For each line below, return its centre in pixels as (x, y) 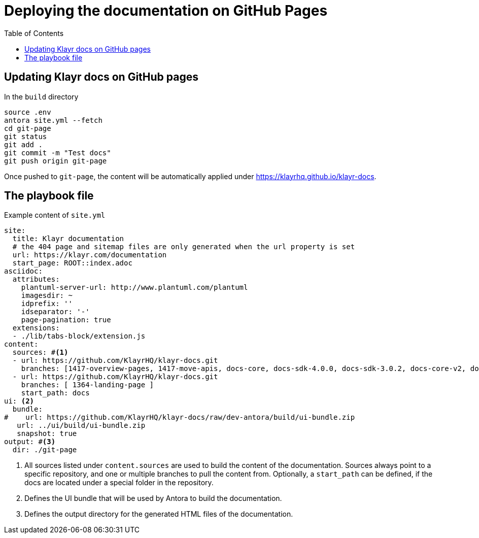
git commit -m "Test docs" (58, 153)
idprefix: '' (47, 304)
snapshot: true (47, 434)
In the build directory (41, 96)
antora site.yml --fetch (53, 120)
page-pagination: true (66, 320)
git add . (23, 144)
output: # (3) (30, 442)
